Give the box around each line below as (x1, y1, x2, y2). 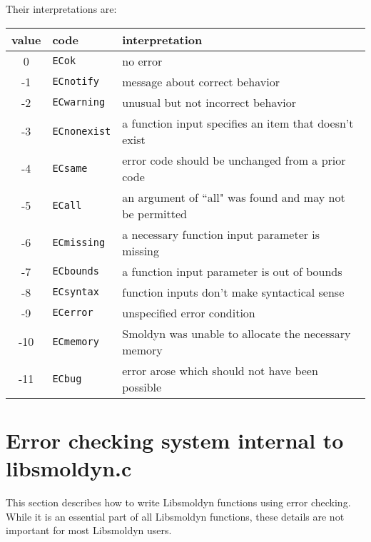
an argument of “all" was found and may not (122, 188, 345, 205)
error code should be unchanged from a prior (122, 151, 346, 168)
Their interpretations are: (6, 1, 117, 16)
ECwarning (52, 96, 106, 108)
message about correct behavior (122, 73, 280, 90)
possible (122, 378, 162, 395)
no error (122, 52, 163, 69)
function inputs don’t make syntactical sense (122, 283, 345, 300)
